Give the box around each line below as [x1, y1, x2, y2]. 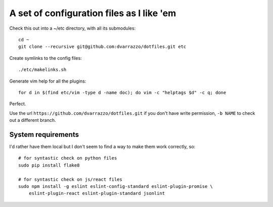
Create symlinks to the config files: [9, 55, 82, 61]
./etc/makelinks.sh [18, 67, 67, 73]
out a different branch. [9, 117, 56, 123]
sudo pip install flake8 [18, 162, 80, 168]
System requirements [9, 130, 79, 139]
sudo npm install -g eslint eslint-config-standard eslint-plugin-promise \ [18, 183, 213, 189]
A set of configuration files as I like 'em [9, 8, 176, 19]
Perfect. [9, 101, 26, 107]
